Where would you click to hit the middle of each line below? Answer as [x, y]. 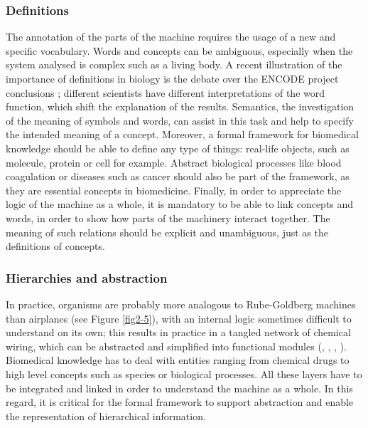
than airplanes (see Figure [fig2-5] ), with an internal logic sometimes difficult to [179, 318]
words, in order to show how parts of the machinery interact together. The [168, 218]
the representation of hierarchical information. [106, 416]
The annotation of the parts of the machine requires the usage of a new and [171, 37]
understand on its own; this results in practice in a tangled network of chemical [178, 332]
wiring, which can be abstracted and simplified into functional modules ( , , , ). [176, 346]
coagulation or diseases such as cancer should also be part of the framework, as [178, 176]
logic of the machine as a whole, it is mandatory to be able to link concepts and [180, 204]
